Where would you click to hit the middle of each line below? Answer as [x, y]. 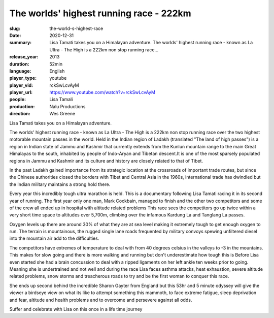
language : [20, 71]
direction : [20, 114]
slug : [15, 28]
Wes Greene [62, 114]
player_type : [23, 78]
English [57, 71]
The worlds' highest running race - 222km [100, 13]
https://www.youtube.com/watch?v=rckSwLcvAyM [102, 92]
